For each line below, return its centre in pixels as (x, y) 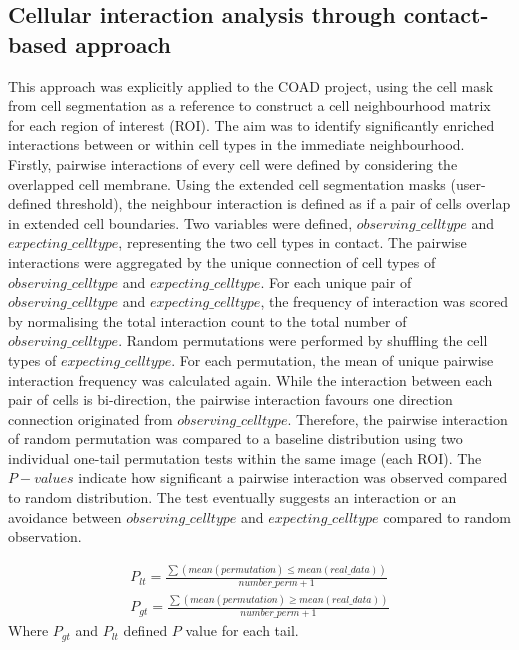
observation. (45, 536)
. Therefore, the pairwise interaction (397, 418)
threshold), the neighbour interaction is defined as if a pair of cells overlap (283, 203)
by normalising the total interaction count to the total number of (207, 320)
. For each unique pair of (336, 281)
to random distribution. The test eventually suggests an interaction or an (232, 497)
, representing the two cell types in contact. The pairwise (292, 242)
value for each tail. (242, 630)
